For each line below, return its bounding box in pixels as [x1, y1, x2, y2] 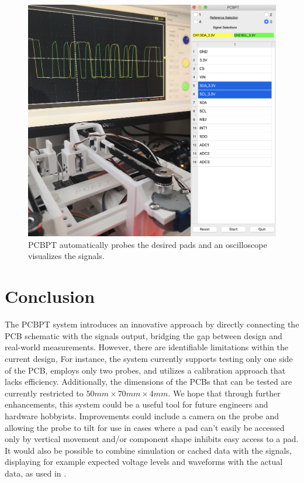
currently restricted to [5, 387, 84, 399]
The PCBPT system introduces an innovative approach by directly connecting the [5, 318, 299, 330]
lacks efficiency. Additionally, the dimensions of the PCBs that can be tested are [5, 375, 292, 388]
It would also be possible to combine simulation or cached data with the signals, [5, 444, 292, 456]
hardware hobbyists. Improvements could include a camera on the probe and [5, 409, 279, 422]
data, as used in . [5, 467, 67, 479]
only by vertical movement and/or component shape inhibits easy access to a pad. [5, 433, 299, 445]
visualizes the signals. [28, 250, 105, 262]
